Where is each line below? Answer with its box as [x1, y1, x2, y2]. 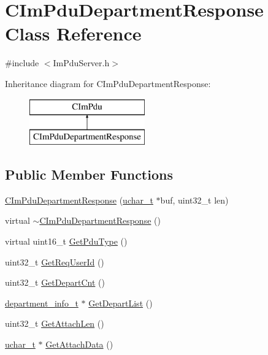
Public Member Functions [5, 165, 173, 184]
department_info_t [5, 296, 78, 309]
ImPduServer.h [53, 56, 110, 69]
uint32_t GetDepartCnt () [5, 276, 105, 289]
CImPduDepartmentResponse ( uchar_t [5, 193, 153, 206]
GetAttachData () [45, 338, 113, 351]
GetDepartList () [88, 296, 153, 309]
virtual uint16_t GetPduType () [5, 235, 128, 248]
